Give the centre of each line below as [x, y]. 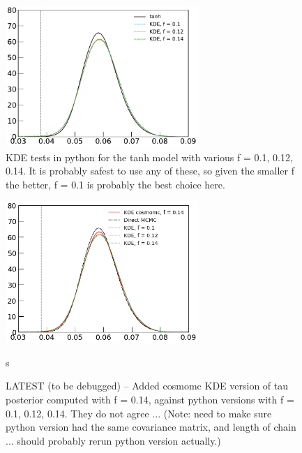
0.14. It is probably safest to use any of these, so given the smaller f [150, 171]
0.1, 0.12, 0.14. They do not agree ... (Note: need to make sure [139, 413]
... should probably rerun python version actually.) [113, 440]
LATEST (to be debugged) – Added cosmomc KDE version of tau [147, 386]
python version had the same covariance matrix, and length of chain [151, 427]
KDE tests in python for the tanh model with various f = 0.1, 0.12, [149, 157]
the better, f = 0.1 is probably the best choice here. [115, 184]
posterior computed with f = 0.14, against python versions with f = [150, 399]
